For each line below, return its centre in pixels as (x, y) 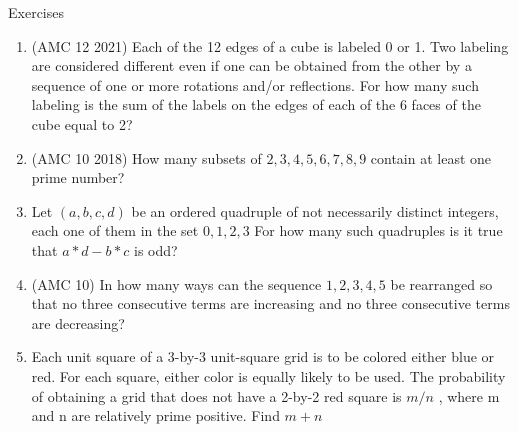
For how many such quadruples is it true (378, 230)
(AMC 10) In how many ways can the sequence (176, 283)
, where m (469, 395)
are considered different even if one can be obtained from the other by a (251, 65)
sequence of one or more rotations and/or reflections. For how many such (255, 84)
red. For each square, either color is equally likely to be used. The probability (268, 375)
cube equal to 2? (82, 123)
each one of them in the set (115, 230)
